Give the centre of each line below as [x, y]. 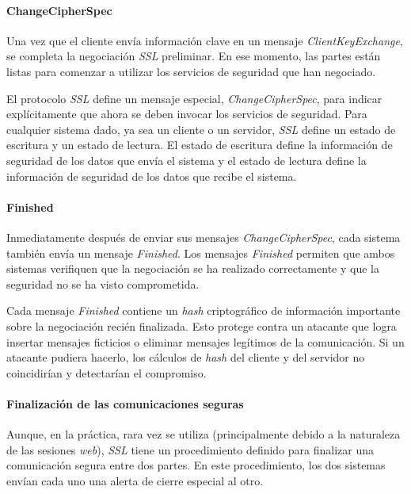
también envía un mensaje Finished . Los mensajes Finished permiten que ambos [201, 253]
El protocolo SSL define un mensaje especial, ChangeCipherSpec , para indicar [194, 98]
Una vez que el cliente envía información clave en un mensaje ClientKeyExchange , [205, 40]
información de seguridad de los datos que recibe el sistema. [152, 176]
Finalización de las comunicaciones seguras [125, 403]
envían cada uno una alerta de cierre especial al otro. [135, 480]
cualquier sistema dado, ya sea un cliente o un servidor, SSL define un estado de [201, 129]
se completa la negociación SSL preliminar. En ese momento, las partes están [194, 56]
